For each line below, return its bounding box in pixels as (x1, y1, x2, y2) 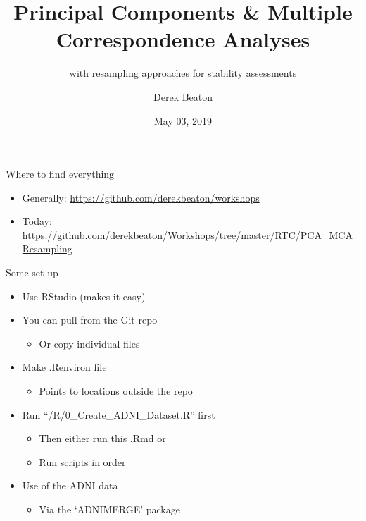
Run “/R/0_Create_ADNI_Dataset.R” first (22, 407, 215, 422)
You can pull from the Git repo (22, 312, 158, 327)
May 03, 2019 (153, 113, 213, 128)
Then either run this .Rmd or (39, 431, 166, 446)
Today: (22, 214, 52, 228)
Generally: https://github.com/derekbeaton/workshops (22, 190, 260, 204)
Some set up (6, 265, 58, 280)
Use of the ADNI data (22, 478, 118, 493)
